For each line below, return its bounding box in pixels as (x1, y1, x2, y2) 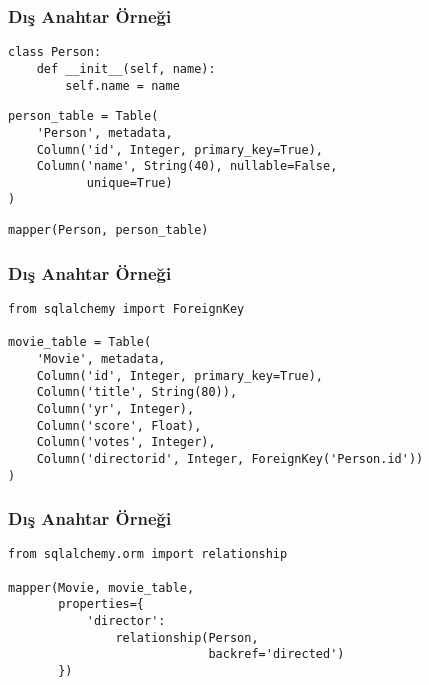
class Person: (8, 45, 102, 60)
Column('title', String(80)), (36, 385, 238, 400)
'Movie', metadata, (36, 351, 166, 366)
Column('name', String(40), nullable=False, (36, 159, 338, 174)
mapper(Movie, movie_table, (8, 580, 195, 595)
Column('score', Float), (36, 418, 202, 433)
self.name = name (65, 78, 180, 93)
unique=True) (86, 175, 173, 190)
